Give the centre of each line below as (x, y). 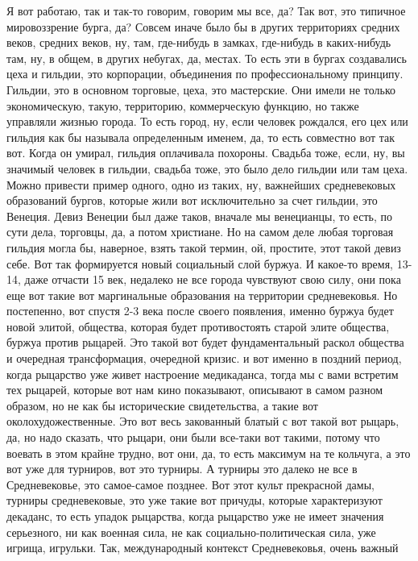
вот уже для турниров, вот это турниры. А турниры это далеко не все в (182, 469)
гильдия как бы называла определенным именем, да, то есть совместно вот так (201, 137)
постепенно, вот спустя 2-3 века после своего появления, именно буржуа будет (200, 311)
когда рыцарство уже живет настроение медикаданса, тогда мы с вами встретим (203, 374)
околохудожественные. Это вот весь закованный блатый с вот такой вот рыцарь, (203, 421)
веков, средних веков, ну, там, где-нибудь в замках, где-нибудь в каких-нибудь (199, 42)
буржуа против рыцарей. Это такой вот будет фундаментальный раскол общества (205, 342)
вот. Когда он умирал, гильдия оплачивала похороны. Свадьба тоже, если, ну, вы (206, 153)
